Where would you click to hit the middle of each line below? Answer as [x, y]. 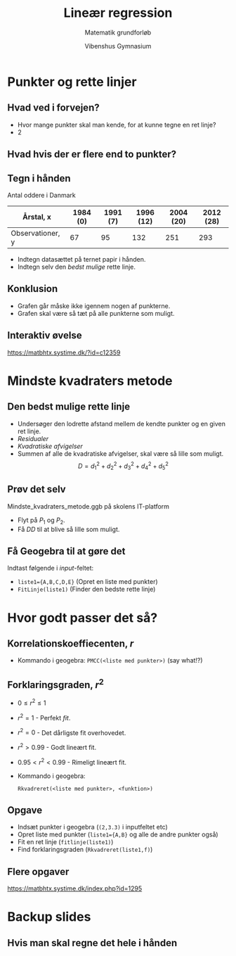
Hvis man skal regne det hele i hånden [92, 943]
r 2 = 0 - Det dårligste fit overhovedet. [72, 732]
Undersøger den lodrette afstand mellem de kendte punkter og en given [122, 423]
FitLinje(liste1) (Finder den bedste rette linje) [86, 589]
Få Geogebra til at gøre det [66, 551]
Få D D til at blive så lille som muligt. [68, 529]
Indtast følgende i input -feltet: [51, 568]
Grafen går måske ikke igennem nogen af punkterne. [94, 306]
